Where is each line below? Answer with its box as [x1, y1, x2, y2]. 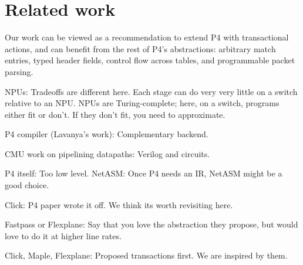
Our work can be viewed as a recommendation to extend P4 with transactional [5, 31, 289, 43]
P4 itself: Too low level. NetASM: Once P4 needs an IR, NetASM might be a [5, 167, 282, 179]
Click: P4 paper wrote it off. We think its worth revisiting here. [5, 198, 233, 210]
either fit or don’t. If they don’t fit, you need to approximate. [5, 108, 225, 120]
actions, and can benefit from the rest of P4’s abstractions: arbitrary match [5, 42, 276, 55]
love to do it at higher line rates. [5, 229, 122, 242]
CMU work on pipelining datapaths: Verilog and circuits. [5, 147, 210, 159]
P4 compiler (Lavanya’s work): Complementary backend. [5, 128, 208, 140]
